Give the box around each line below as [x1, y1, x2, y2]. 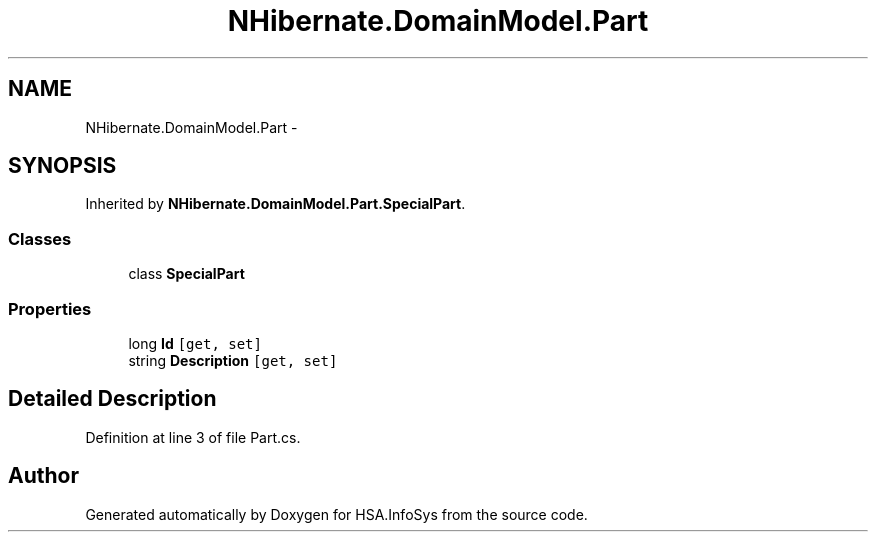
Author [8, 463, 79, 489]
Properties [8, 298, 92, 319]
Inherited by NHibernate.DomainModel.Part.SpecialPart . [85, 195, 466, 213]
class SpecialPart [128, 265, 245, 283]
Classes [8, 228, 72, 249]
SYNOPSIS [8, 153, 117, 179]
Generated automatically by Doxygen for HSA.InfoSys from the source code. [85, 505, 588, 523]
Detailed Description [8, 386, 217, 412]
